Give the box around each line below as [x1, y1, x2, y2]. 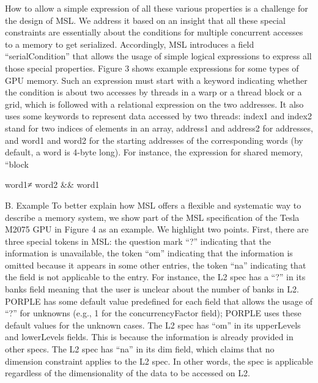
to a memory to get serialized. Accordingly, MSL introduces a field [5, 37, 254, 50]
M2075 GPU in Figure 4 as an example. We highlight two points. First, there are [5, 223, 309, 236]
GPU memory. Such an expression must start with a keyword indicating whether [5, 73, 308, 86]
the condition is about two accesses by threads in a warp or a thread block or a [5, 86, 302, 99]
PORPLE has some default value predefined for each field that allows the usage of [5, 294, 313, 307]
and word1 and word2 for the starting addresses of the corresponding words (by [5, 133, 303, 146]
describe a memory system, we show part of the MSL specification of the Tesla [5, 210, 300, 223]
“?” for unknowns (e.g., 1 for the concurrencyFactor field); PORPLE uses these [5, 307, 301, 319]
